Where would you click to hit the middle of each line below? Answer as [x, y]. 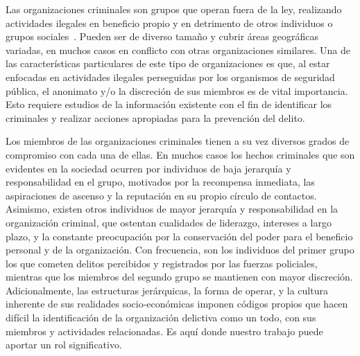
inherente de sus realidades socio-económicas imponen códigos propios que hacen [177, 304]
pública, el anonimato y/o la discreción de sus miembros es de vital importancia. [177, 90]
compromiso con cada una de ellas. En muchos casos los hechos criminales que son [180, 154]
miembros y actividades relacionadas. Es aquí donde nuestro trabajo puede [164, 331]
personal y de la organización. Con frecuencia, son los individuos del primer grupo [180, 250]
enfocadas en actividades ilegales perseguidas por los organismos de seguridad [170, 77]
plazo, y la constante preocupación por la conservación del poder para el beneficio [179, 236]
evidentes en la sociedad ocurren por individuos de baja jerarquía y [148, 168]
